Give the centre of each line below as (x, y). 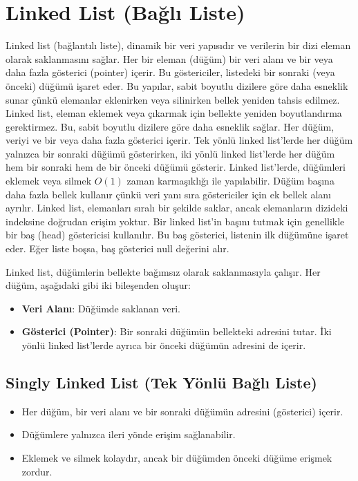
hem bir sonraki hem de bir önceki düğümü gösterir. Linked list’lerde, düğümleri (176, 167)
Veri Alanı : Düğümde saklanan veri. (101, 308)
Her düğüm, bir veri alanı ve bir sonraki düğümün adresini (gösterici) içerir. (182, 411)
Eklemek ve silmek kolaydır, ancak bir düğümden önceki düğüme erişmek (177, 457)
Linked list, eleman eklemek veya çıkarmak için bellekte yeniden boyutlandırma (174, 113)
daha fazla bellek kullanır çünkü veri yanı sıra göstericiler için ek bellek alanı (168, 194)
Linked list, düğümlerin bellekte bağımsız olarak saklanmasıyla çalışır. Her (163, 271)
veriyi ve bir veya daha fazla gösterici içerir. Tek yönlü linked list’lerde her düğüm (179, 140)
